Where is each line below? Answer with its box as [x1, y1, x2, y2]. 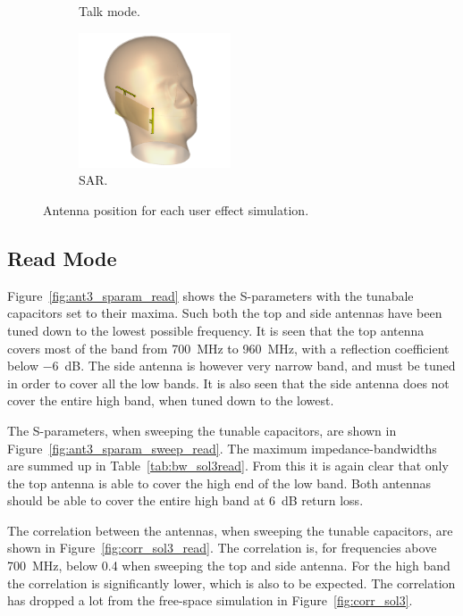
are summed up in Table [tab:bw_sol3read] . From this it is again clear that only [7, 456, 449, 475]
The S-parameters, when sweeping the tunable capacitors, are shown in [7, 420, 397, 439]
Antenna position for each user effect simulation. [43, 200, 309, 219]
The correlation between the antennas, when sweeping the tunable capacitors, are [7, 520, 453, 539]
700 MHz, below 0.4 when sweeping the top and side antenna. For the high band [7, 556, 450, 575]
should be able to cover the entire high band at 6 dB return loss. [7, 491, 364, 510]
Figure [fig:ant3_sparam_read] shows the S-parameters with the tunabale [7, 286, 414, 304]
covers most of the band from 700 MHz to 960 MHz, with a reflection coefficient [7, 338, 450, 357]
